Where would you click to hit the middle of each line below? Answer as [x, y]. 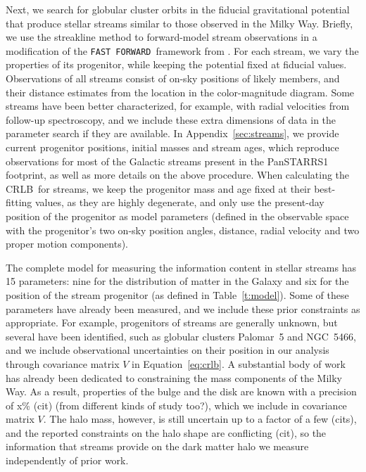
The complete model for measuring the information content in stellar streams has [181, 267]
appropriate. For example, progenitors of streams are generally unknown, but [172, 323]
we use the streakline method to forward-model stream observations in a [162, 37]
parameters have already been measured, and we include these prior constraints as [183, 308]
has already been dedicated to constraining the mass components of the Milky [174, 377]
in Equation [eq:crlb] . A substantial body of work [239, 363]
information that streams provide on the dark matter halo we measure [157, 446]
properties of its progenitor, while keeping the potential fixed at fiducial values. [176, 64]
